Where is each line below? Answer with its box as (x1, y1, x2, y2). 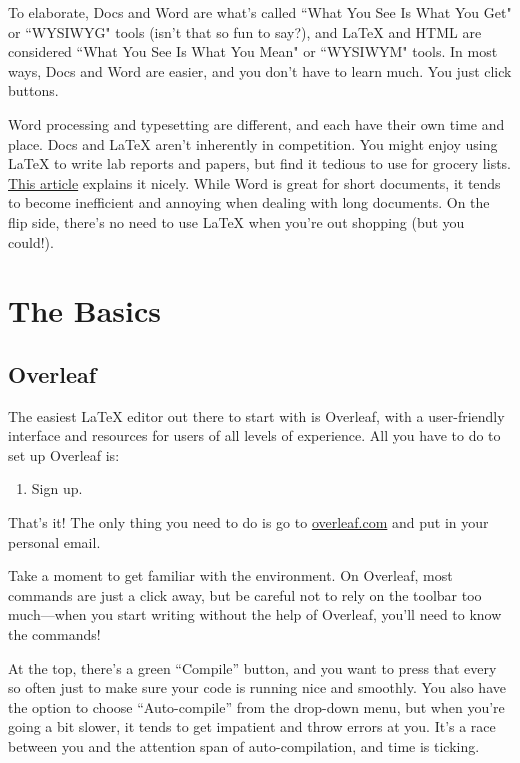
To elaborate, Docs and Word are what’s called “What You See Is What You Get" (8, 2, 512, 22)
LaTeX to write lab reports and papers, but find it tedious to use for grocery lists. (8, 153, 512, 174)
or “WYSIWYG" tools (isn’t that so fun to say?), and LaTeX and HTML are (8, 21, 482, 42)
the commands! (8, 624, 101, 645)
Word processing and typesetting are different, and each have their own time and (8, 113, 505, 134)
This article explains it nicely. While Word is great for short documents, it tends (8, 172, 501, 193)
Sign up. (31, 478, 83, 499)
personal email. (8, 531, 101, 552)
